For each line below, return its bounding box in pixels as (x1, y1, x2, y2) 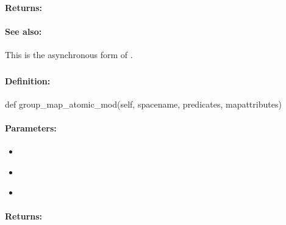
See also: (5, 24, 42, 37)
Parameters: (5, 121, 57, 134)
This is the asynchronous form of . (5, 48, 133, 61)
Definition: (5, 74, 51, 87)
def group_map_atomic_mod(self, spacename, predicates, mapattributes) (5, 97, 282, 110)
